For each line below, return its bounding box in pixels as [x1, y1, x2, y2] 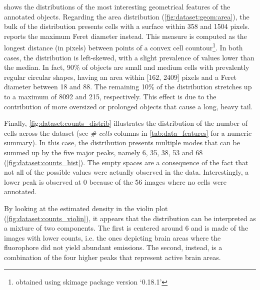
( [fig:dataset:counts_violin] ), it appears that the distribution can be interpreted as [4, 213, 256, 223]
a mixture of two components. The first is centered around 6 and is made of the [4, 223, 248, 233]
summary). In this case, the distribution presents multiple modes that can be [4, 137, 240, 148]
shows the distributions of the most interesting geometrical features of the [4, 1, 230, 11]
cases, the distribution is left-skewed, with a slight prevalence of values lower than [4, 52, 254, 62]
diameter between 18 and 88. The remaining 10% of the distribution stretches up [4, 81, 252, 92]
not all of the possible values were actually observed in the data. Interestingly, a [4, 167, 249, 177]
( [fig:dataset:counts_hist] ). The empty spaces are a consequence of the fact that [4, 157, 248, 167]
